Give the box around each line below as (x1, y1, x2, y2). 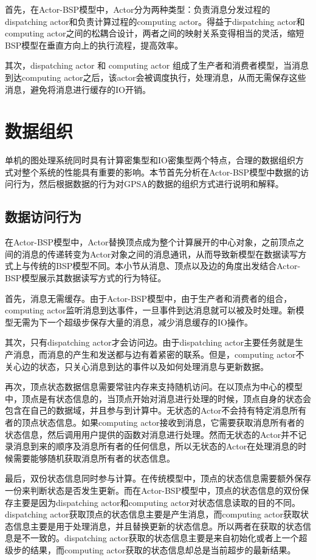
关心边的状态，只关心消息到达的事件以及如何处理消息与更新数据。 (5, 360, 269, 372)
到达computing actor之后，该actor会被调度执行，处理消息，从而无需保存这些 (5, 70, 306, 83)
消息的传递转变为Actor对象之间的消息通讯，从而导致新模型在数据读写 (21, 247, 298, 260)
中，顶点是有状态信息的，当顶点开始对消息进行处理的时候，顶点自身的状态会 (5, 392, 311, 405)
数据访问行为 (5, 207, 81, 226)
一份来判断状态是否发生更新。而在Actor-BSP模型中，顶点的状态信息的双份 (5, 483, 301, 496)
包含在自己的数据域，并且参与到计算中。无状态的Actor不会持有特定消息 (5, 404, 290, 417)
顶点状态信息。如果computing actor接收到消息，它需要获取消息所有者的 (21, 415, 304, 428)
